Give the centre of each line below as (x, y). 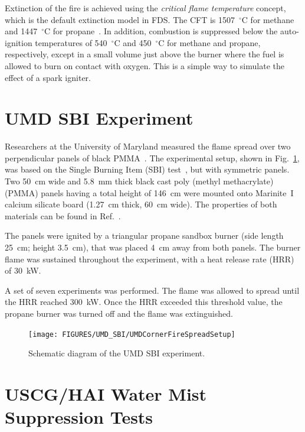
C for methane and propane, (209, 42)
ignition (19, 42)
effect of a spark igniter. (48, 77)
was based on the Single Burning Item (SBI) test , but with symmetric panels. (147, 169)
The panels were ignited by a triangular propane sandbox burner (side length (144, 236)
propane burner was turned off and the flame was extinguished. (119, 313)
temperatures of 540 (71, 42)
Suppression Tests (79, 417)
